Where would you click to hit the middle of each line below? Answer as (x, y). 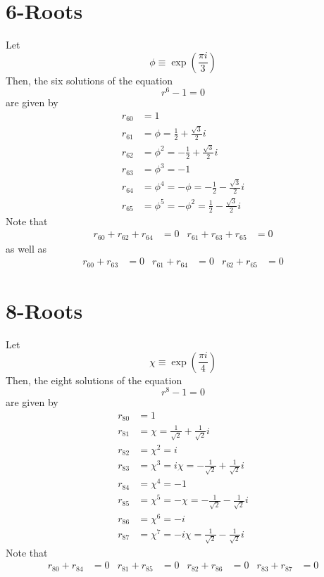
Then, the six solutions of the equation (89, 80)
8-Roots (44, 311)
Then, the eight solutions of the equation (94, 380)
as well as (26, 248)
